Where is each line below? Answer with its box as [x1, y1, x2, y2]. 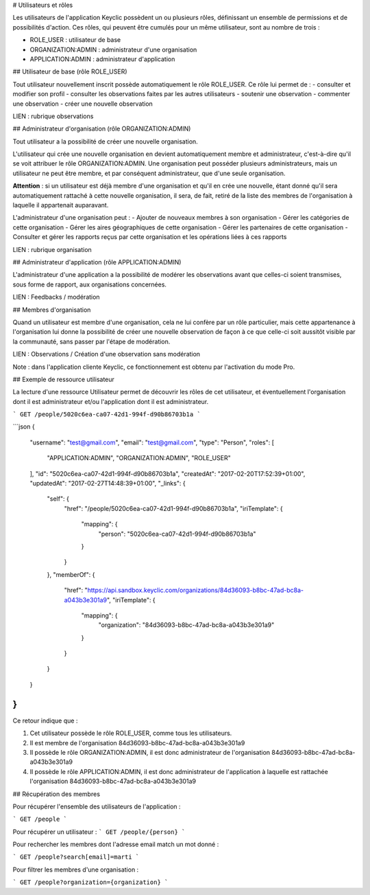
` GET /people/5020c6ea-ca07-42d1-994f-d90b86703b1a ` [12, 411, 201, 418]
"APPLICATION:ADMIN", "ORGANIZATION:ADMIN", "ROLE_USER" [47, 454, 231, 462]
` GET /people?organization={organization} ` [12, 879, 169, 886]
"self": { [47, 495, 70, 503]
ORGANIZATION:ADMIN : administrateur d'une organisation [29, 45, 197, 54]
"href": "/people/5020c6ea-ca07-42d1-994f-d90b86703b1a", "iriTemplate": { [64, 504, 284, 512]
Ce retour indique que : [12, 716, 78, 725]
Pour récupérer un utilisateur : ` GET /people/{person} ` [12, 828, 186, 836]
